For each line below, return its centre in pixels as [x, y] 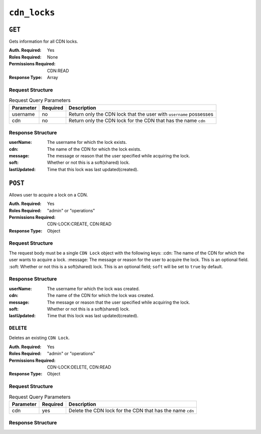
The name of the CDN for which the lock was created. [101, 295]
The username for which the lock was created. [94, 289]
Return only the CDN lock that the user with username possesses [141, 114]
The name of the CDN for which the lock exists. [94, 149]
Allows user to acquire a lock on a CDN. [48, 195]
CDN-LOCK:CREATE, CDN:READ [79, 224]
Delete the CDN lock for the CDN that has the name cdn [131, 410]
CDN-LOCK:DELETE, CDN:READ [79, 367]
